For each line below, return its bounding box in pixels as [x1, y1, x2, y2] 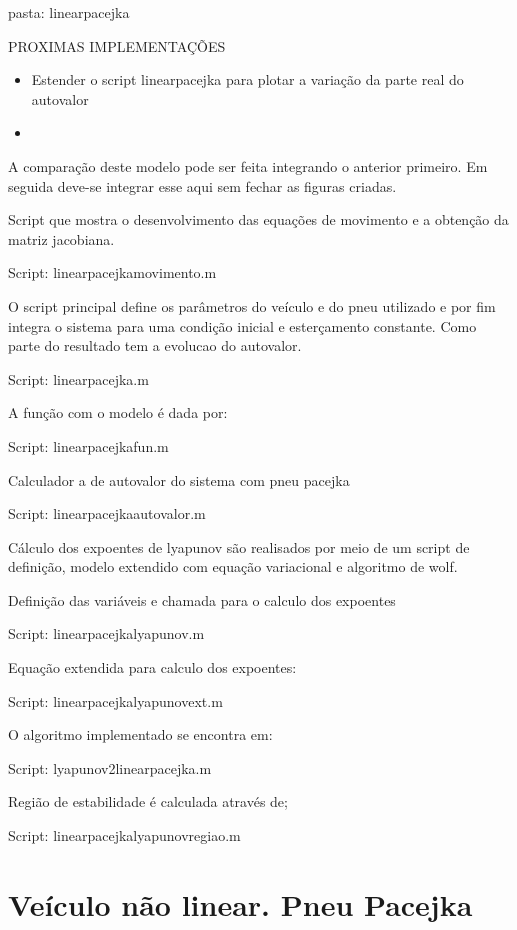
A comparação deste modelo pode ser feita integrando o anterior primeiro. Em [8, 155, 488, 176]
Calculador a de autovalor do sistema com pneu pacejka [8, 469, 350, 490]
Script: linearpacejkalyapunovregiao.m [8, 825, 241, 846]
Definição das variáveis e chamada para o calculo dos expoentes [8, 589, 396, 610]
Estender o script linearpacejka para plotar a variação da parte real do [31, 69, 464, 90]
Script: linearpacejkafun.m [8, 435, 169, 456]
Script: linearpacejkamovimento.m [8, 262, 217, 283]
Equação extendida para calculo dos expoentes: [8, 657, 297, 678]
